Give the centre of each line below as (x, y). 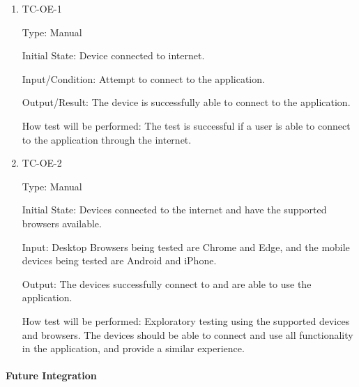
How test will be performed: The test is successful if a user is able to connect (186, 125)
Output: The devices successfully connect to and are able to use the (167, 283)
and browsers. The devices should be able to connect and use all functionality (188, 334)
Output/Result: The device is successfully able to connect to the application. (186, 102)
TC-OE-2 (42, 163)
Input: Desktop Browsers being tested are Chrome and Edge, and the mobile (186, 246)
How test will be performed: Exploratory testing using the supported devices (186, 320)
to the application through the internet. (107, 139)
